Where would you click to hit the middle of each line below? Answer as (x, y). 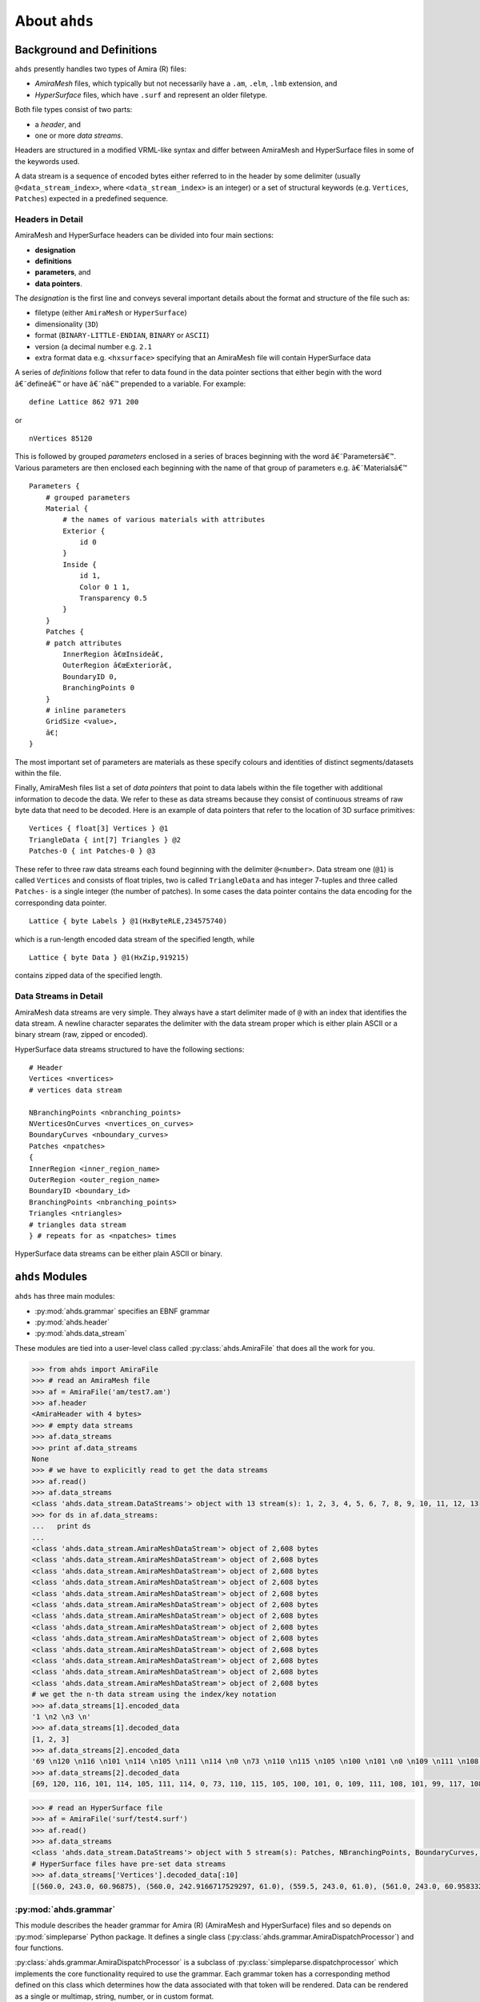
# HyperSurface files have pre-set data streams (129, 1863)
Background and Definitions (86, 49)
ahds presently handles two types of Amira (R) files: (101, 69)
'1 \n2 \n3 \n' (61, 1717)
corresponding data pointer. (61, 903)
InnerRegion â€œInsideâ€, (113, 654)
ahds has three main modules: (65, 1296)
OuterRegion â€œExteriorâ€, (118, 665)
